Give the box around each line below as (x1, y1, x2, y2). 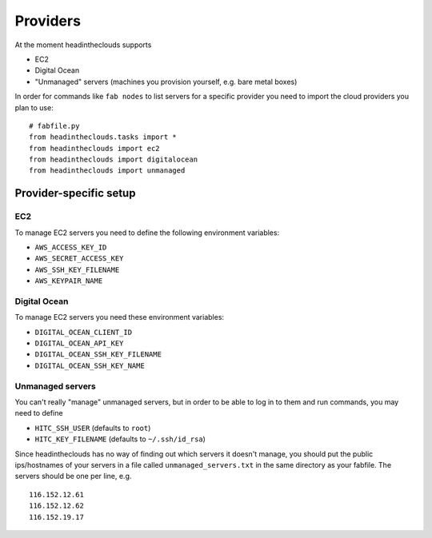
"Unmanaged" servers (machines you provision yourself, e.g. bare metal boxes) (34, 77, 298, 86)
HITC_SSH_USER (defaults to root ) (34, 423, 151, 432)
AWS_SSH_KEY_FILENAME (34, 265, 120, 274)
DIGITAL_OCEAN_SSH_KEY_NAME (34, 361, 146, 370)
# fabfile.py (29, 121, 80, 130)
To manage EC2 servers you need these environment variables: (14, 313, 224, 322)
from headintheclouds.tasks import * (29, 133, 178, 141)
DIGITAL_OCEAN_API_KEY (34, 339, 124, 348)
